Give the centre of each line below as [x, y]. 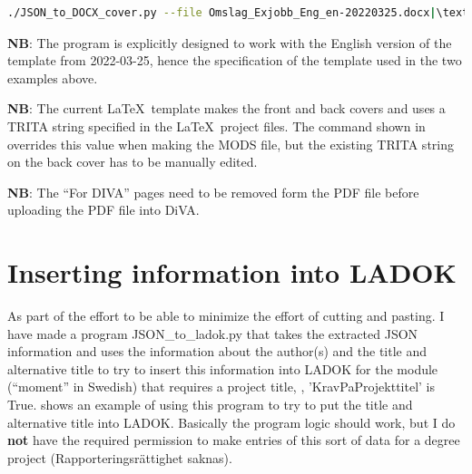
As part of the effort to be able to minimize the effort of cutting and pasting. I [226, 316]
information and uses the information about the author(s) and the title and [217, 351]
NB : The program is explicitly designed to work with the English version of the [230, 42]
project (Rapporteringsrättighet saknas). [120, 457]
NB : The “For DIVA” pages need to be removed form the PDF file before [213, 192]
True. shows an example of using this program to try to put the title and [210, 405]
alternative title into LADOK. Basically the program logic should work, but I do [231, 422]
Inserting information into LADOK [232, 272]
